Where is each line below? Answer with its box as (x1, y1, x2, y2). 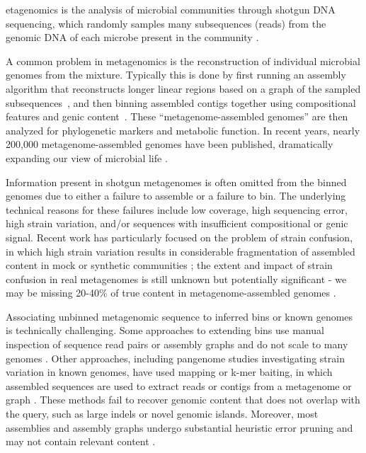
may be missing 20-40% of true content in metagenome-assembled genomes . (6, 285, 336, 300)
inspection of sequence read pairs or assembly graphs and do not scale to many (6, 337, 348, 352)
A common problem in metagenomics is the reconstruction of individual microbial (6, 53, 360, 68)
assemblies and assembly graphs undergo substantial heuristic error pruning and (6, 420, 353, 435)
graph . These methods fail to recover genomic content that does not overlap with (6, 392, 360, 407)
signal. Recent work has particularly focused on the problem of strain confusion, (6, 229, 353, 244)
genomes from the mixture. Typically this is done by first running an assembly (6, 67, 346, 82)
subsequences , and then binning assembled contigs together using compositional (6, 95, 356, 110)
